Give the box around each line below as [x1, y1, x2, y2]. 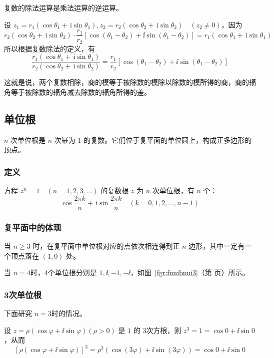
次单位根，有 [152, 185, 194, 196]
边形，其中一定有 [188, 241, 245, 251]
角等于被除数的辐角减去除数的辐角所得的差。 [4, 86, 151, 97]
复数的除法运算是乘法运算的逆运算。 [4, 2, 123, 12]
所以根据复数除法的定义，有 [4, 43, 95, 53]
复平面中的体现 [4, 221, 61, 233]
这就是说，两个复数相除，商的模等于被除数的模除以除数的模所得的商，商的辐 [4, 77, 256, 87]
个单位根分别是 [47, 267, 97, 278]
